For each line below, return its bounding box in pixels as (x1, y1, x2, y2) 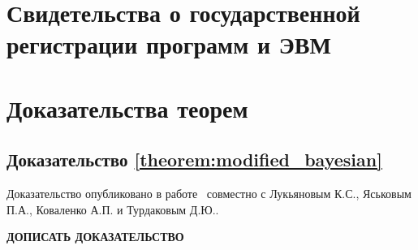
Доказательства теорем (6, 91, 248, 124)
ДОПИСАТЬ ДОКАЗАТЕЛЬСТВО (6, 228, 184, 245)
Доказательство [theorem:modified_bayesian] (6, 147, 382, 172)
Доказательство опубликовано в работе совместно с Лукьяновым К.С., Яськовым (6, 185, 412, 202)
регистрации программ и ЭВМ (6, 28, 331, 61)
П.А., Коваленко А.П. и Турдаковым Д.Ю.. (6, 200, 219, 218)
